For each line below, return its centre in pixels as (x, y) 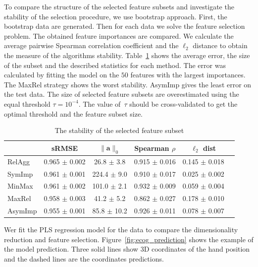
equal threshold (27, 103)
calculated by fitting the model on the (62, 75)
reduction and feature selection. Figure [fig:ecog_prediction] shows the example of (129, 239)
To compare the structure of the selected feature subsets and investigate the (119, 6)
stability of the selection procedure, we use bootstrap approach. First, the (116, 16)
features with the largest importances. (188, 75)
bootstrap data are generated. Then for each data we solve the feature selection (125, 26)
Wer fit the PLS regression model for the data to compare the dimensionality (121, 230)
